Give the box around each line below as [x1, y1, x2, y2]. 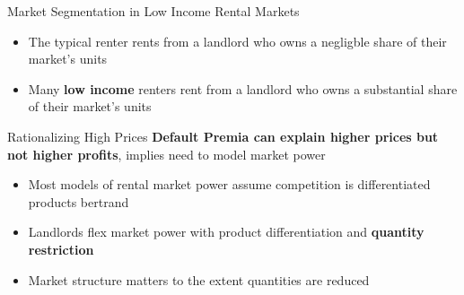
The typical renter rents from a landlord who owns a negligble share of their [28, 31, 447, 50]
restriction [28, 239, 94, 258]
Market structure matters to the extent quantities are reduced [28, 270, 370, 289]
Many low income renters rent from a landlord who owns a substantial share [28, 79, 458, 98]
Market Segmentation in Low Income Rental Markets [7, 2, 300, 20]
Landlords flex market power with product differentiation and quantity [28, 222, 425, 241]
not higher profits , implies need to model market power [7, 144, 326, 163]
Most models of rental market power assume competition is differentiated [28, 175, 431, 194]
